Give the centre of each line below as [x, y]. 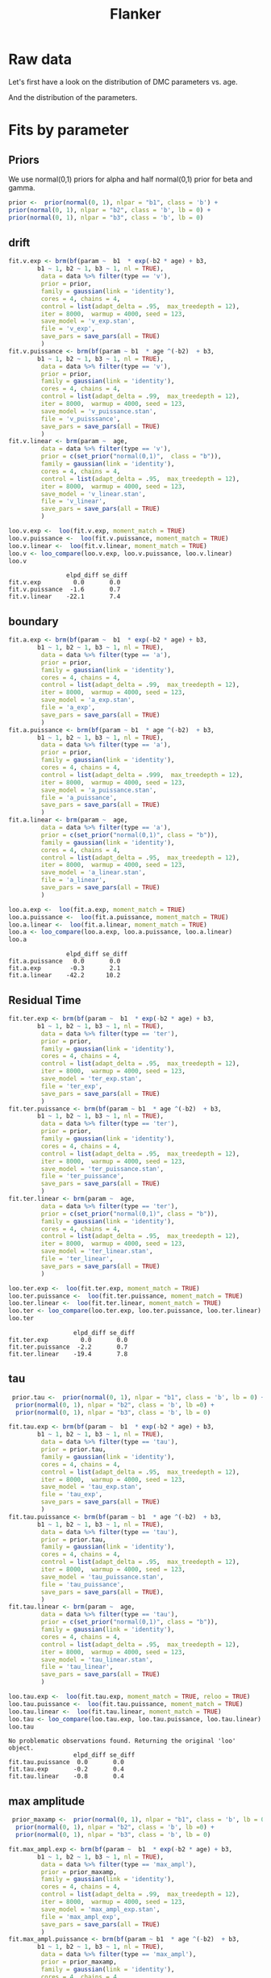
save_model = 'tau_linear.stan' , [97, 1659]
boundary [33, 621]
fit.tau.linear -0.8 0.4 [67, 1776]
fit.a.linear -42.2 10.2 [65, 976]
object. [21, 1748]
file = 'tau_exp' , [72, 1495]
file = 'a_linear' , [73, 880]
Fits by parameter [69, 130]
